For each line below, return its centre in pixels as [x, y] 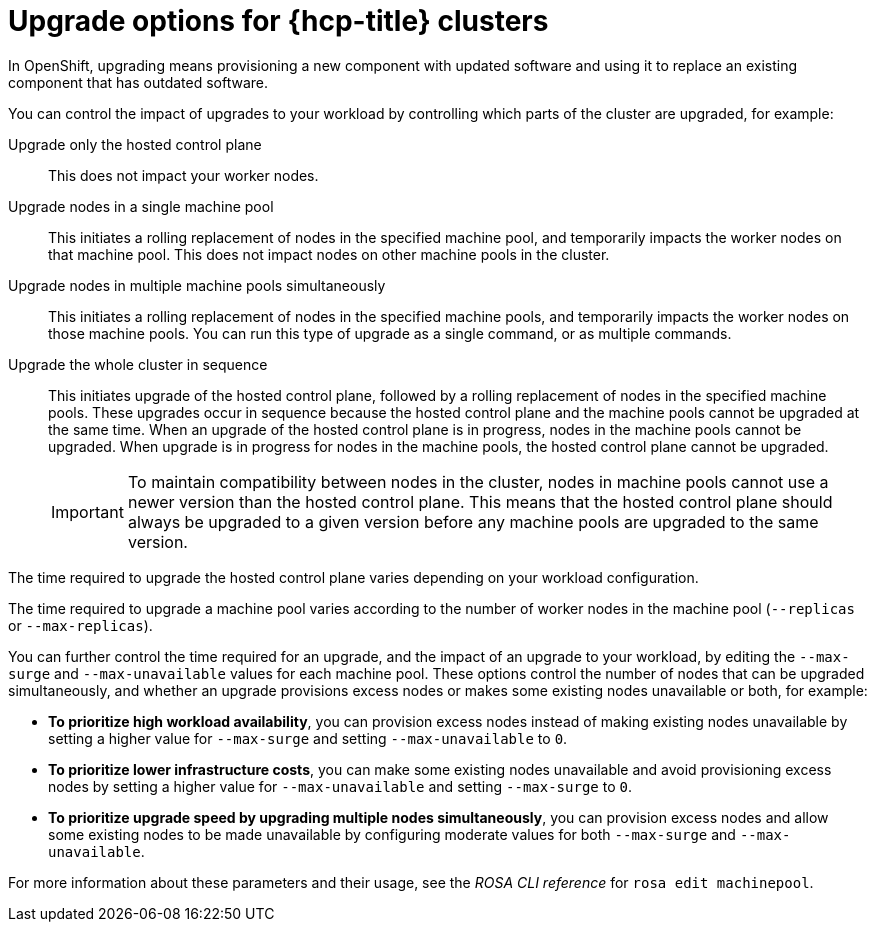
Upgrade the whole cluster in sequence [138, 364]
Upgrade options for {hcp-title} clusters [278, 21]
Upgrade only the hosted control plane [135, 144]
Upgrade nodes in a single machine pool [141, 206]
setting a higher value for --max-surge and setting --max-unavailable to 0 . [308, 738]
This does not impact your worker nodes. [183, 175]
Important [87, 511]
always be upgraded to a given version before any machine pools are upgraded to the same [473, 521]
